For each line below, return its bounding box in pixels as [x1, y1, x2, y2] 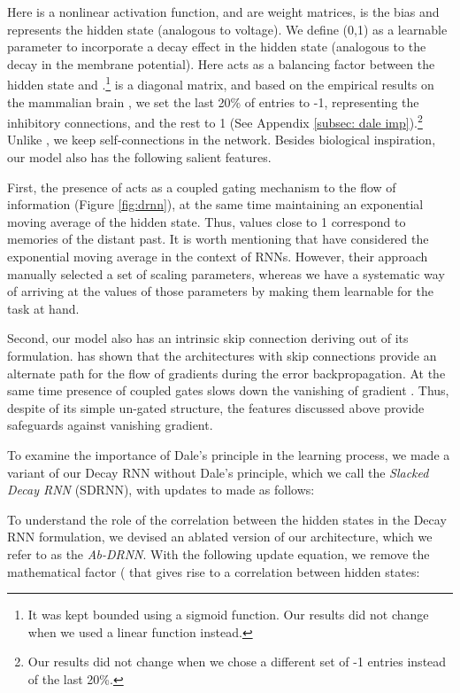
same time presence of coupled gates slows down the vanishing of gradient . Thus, [7, 381, 449, 400]
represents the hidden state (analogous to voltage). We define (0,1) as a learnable [7, 19, 448, 38]
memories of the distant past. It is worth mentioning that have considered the [7, 230, 429, 248]
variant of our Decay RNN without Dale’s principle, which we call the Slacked [7, 463, 429, 481]
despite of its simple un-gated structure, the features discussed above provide [7, 398, 425, 417]
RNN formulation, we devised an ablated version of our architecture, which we [7, 527, 433, 546]
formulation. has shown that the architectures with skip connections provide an [7, 346, 437, 364]
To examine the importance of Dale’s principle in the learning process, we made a [7, 445, 450, 463]
